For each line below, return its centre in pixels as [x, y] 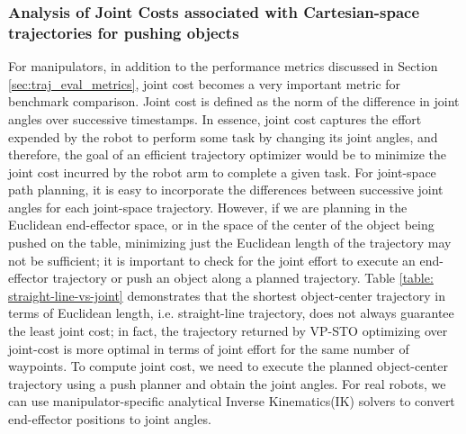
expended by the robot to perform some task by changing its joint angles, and [223, 136]
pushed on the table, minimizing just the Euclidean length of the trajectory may [230, 243]
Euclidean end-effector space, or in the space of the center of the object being [221, 225]
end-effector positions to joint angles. [110, 419]
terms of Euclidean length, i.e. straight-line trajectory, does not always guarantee [231, 313]
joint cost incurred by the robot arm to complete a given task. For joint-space [222, 172]
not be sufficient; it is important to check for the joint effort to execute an [212, 260]
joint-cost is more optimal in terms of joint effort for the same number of [209, 348]
